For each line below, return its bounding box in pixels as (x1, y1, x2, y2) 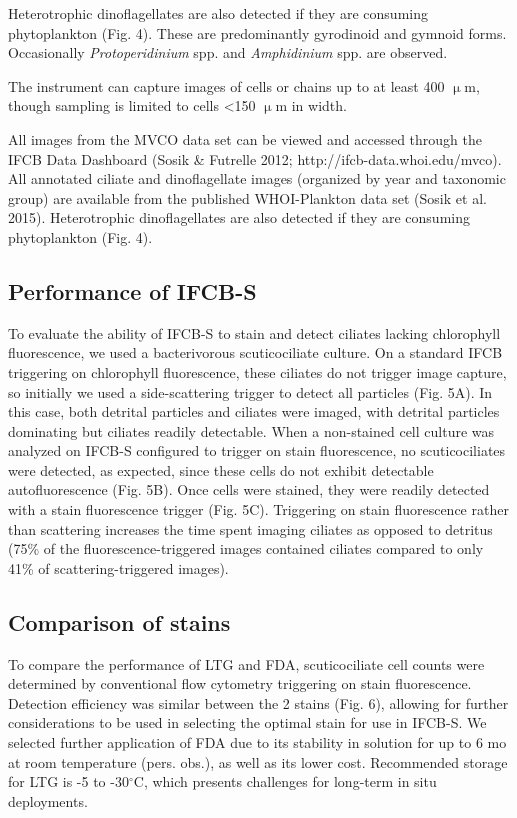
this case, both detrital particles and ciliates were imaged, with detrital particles (8, 401, 500, 422)
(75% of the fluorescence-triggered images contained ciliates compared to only (8, 538, 484, 559)
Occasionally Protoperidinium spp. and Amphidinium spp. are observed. (8, 42, 448, 63)
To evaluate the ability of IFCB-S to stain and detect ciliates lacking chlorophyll (8, 322, 501, 343)
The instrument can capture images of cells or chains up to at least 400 (8, 75, 445, 96)
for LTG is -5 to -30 (8, 771, 129, 792)
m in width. (275, 95, 347, 116)
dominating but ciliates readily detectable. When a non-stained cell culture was (8, 420, 495, 441)
